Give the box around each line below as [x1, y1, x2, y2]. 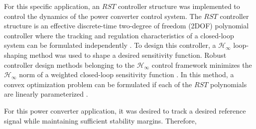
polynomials [210, 79, 247, 89]
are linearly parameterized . [4, 89, 88, 99]
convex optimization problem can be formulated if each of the [4, 79, 192, 89]
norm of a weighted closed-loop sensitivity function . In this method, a [19, 69, 234, 80]
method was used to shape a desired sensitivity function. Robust [29, 49, 227, 60]
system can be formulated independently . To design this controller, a [4, 40, 216, 50]
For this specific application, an [4, 1, 100, 11]
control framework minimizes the [151, 59, 252, 70]
